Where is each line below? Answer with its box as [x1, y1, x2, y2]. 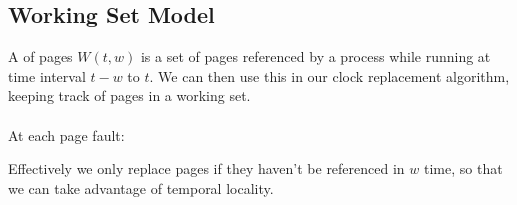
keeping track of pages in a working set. [8, 85, 251, 106]
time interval [8, 65, 86, 86]
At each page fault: [8, 124, 125, 145]
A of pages [8, 46, 73, 67]
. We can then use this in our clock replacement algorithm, [149, 65, 510, 86]
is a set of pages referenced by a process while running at [140, 46, 491, 67]
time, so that [423, 158, 503, 179]
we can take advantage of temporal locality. [8, 177, 274, 198]
